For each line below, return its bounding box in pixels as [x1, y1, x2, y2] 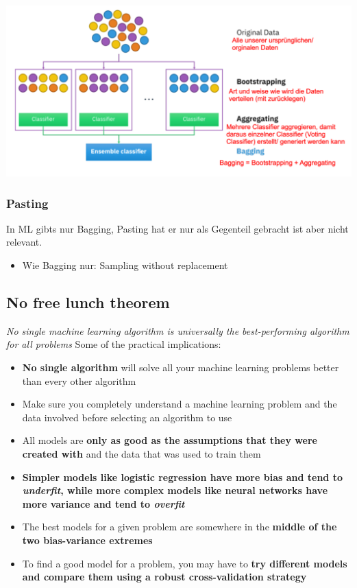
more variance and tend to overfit [22, 496, 185, 510]
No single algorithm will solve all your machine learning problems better [22, 360, 339, 375]
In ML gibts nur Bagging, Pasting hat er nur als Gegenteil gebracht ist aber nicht [6, 221, 349, 235]
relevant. [6, 235, 42, 249]
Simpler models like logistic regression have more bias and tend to [22, 469, 343, 484]
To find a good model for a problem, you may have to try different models [22, 556, 347, 570]
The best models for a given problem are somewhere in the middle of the [22, 519, 337, 534]
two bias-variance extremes [22, 532, 153, 547]
